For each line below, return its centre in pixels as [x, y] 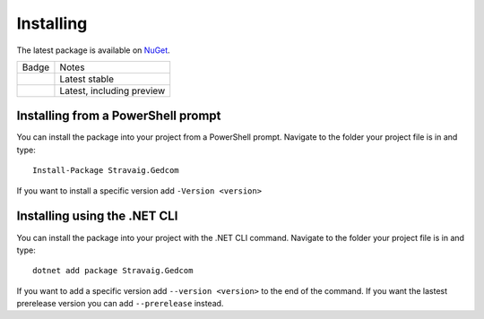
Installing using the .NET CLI [97, 216]
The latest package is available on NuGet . [93, 50]
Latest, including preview [112, 91]
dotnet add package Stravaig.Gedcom [113, 271]
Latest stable [86, 79]
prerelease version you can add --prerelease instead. [120, 304]
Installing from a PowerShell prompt [119, 116]
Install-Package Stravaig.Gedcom [106, 171]
